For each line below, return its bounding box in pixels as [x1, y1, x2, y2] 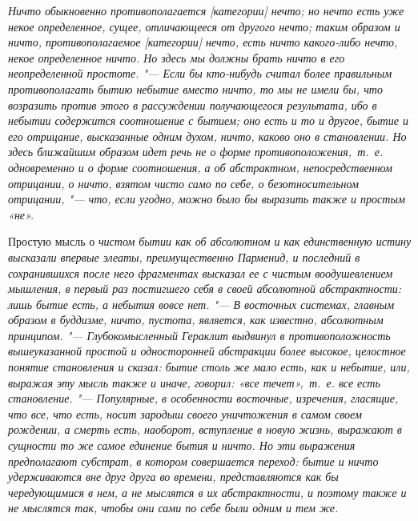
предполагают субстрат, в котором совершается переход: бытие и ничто [8, 452, 379, 469]
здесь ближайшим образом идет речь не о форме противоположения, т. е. [8, 143, 384, 160]
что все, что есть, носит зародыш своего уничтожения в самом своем [8, 405, 362, 422]
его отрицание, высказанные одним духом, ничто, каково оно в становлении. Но [8, 127, 407, 144]
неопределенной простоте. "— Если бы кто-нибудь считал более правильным [8, 65, 392, 82]
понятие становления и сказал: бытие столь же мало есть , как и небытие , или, [8, 359, 410, 375]
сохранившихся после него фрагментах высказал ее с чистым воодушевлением [8, 264, 393, 281]
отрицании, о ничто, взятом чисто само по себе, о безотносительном [8, 174, 359, 191]
